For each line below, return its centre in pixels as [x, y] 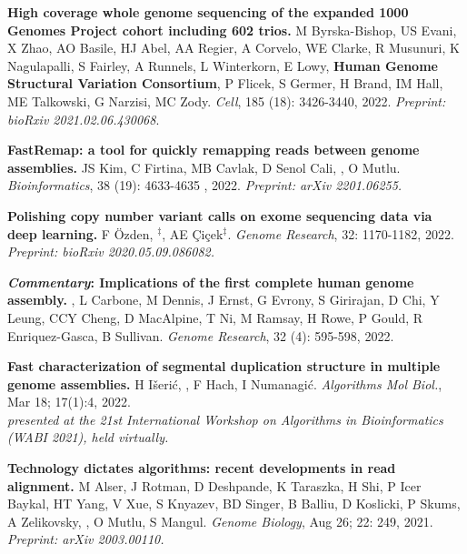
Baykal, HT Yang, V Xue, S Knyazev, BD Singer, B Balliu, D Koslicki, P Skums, [234, 504]
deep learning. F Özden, [80, 233]
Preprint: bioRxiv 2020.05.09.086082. [111, 252]
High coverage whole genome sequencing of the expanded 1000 [208, 12]
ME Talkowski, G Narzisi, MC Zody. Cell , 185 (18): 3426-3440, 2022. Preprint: [227, 101]
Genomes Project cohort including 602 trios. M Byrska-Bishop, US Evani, [232, 30]
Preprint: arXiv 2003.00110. [86, 539]
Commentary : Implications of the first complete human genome [211, 282]
